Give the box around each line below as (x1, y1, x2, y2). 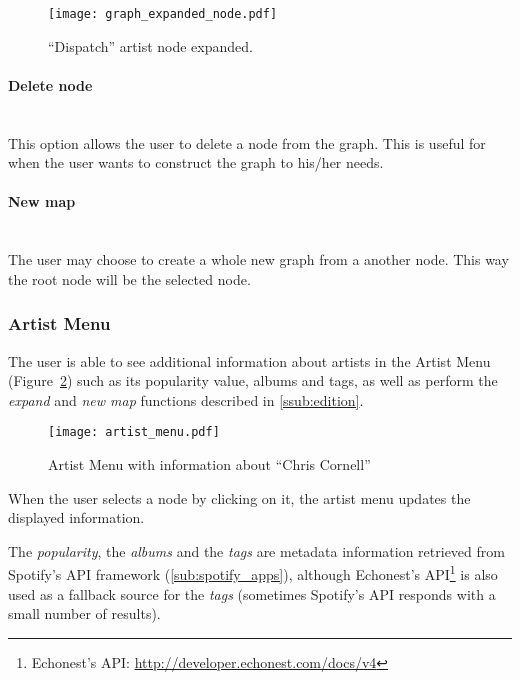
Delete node (8, 74, 93, 95)
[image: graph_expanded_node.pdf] (48, 7, 278, 21)
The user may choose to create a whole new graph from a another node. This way (8, 249, 509, 270)
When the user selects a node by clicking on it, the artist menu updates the (8, 487, 471, 508)
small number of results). (8, 603, 161, 624)
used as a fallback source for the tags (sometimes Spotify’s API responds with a (8, 583, 496, 604)
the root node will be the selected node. (8, 268, 251, 289)
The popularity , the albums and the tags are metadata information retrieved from (8, 540, 505, 561)
